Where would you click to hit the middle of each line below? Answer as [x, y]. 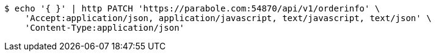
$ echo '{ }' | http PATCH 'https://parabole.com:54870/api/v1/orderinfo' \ [192, 8]
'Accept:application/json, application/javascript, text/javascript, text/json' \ [228, 18]
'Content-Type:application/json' [105, 28]
